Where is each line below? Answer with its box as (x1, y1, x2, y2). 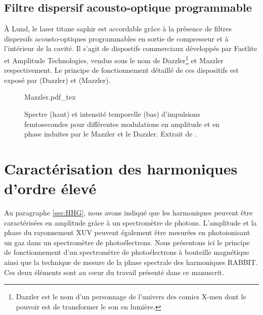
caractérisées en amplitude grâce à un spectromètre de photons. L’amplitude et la (4, 217, 257, 228)
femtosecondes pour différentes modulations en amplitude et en (24, 118, 220, 129)
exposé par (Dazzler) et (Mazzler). (4, 74, 111, 85)
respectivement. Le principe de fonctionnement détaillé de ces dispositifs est (4, 65, 239, 75)
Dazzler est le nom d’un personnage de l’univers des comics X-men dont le (16, 291, 246, 302)
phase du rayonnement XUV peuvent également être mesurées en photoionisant (4, 227, 250, 238)
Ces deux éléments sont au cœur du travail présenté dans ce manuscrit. (4, 266, 224, 277)
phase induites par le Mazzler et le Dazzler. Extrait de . (24, 128, 197, 139)
